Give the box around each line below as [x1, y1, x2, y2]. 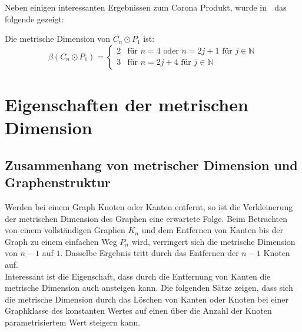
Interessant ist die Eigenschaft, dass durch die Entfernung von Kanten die [5, 270, 271, 282]
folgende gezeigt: [5, 12, 64, 25]
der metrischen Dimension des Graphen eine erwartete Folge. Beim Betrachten [5, 212, 288, 224]
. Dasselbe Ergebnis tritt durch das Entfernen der [60, 247, 239, 259]
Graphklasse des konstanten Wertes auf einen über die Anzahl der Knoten [5, 304, 272, 317]
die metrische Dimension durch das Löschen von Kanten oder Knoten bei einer [5, 293, 288, 305]
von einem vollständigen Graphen [5, 224, 125, 236]
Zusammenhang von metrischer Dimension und [5, 155, 298, 174]
